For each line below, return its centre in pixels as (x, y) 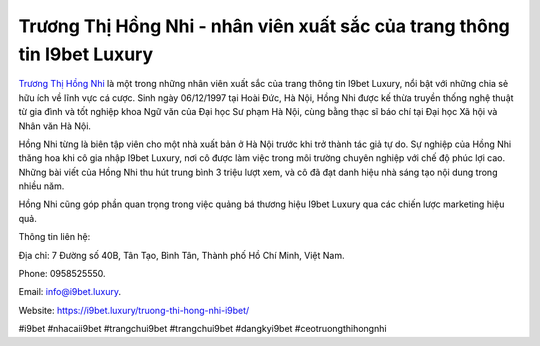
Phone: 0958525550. (62, 274)
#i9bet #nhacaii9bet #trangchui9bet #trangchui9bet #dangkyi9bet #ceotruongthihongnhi (202, 329)
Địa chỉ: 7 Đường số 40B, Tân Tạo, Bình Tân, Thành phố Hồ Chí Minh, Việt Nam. (181, 255)
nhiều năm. (41, 186)
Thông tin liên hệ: (54, 237)
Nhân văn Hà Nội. (55, 126)
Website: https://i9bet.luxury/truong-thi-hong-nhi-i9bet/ (134, 310)
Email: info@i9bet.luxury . (70, 292)
